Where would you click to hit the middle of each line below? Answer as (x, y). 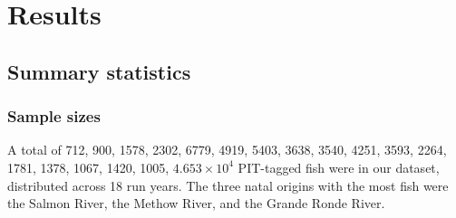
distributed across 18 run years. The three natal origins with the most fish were (228, 185)
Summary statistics (99, 71)
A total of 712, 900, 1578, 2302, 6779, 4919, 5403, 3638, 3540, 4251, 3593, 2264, (227, 150)
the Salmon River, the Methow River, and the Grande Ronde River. (196, 203)
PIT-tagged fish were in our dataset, (339, 167)
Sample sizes (54, 116)
